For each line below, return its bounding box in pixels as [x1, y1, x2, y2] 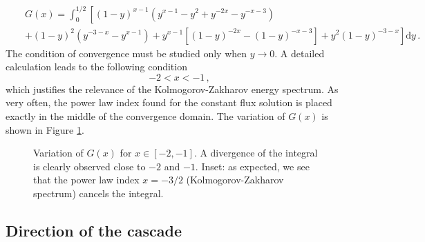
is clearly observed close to [33, 159, 146, 173]
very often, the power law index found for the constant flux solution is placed [6, 95, 332, 110]
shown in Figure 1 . [6, 122, 84, 137]
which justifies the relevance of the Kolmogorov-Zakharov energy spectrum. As [6, 81, 339, 96]
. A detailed [274, 46, 325, 60]
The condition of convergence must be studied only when [6, 46, 247, 60]
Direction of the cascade [6, 219, 182, 241]
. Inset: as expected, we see [195, 159, 310, 173]
